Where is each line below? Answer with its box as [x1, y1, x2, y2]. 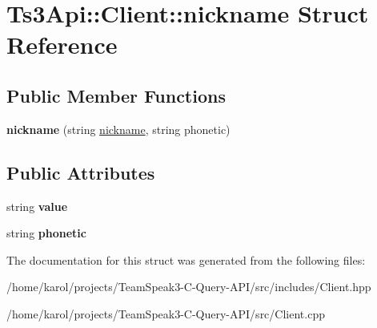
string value [6, 197, 68, 214]
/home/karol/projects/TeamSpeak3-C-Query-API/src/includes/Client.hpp [6, 278, 371, 295]
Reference [6, 28, 118, 61]
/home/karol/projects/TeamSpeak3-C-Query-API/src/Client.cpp [6, 305, 325, 322]
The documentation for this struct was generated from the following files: [6, 251, 366, 268]
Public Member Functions [6, 83, 226, 107]
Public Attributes [6, 160, 155, 184]
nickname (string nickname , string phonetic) [6, 120, 231, 137]
